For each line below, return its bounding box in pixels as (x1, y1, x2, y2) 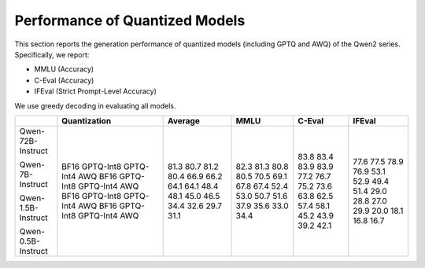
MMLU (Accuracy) (34, 64, 94, 74)
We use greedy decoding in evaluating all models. (14, 101, 176, 110)
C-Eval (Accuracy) (34, 75, 94, 85)
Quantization (61, 115, 112, 126)
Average (168, 115, 200, 126)
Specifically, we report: (14, 50, 90, 59)
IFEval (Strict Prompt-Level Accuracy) (34, 86, 157, 96)
